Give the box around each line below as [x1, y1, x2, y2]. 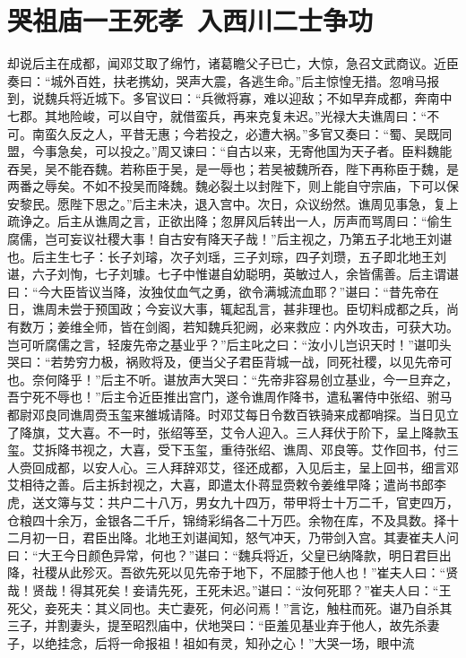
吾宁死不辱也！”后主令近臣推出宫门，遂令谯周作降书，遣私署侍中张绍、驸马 [7, 387, 453, 406]
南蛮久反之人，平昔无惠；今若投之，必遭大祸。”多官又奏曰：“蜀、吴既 [31, 124, 440, 143]
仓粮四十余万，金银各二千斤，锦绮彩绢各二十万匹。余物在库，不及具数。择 [7, 510, 446, 529]
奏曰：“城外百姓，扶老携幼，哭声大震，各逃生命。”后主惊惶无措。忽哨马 [7, 71, 427, 90]
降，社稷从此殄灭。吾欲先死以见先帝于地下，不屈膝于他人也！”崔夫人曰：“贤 [7, 563, 459, 582]
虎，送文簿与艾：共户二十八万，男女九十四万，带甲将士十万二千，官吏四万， [7, 492, 459, 511]
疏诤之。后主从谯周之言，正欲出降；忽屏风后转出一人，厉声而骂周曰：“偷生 [7, 212, 453, 230]
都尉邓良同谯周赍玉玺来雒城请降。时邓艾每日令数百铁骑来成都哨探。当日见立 [7, 405, 459, 423]
